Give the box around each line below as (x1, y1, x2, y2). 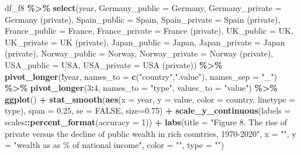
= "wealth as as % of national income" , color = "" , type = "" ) (5, 139, 224, 151)
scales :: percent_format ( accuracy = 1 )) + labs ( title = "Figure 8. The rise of (5, 115, 288, 128)
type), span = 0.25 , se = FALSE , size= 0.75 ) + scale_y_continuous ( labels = (5, 104, 291, 117)
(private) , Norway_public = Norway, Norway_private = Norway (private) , (5, 47, 274, 59)
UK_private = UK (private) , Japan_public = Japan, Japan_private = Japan (5, 36, 285, 48)
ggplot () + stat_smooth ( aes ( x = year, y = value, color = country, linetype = (5, 93, 296, 105)
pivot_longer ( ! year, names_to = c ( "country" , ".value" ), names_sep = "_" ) (5, 70, 277, 82)
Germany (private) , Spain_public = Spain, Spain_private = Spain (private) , (5, 13, 281, 25)
